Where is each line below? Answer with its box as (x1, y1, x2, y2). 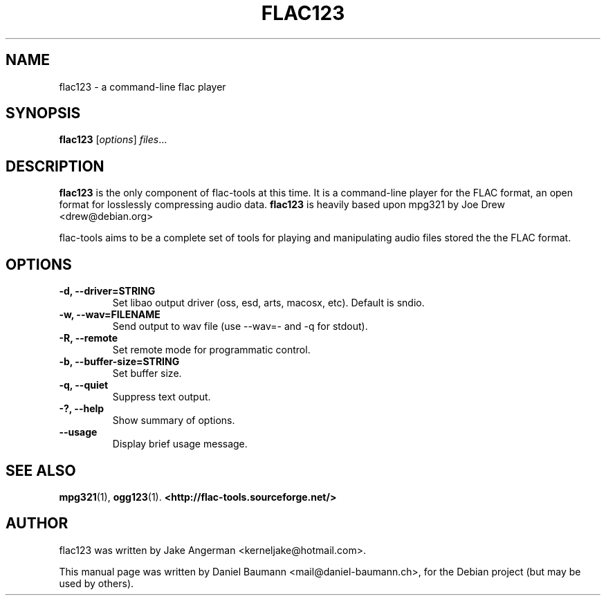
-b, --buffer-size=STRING (59, 355, 180, 368)
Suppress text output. (112, 391, 211, 403)
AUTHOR (6, 515, 68, 533)
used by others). (59, 577, 134, 589)
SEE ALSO (6, 461, 76, 479)
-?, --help (59, 403, 104, 415)
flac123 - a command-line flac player (59, 80, 226, 93)
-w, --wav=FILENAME (59, 308, 160, 321)
